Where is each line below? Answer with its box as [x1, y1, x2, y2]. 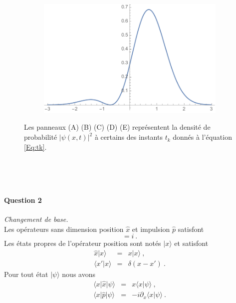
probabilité [24, 132, 57, 142]
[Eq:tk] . [24, 141, 47, 152]
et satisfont [174, 238, 209, 248]
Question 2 [4, 195, 42, 205]
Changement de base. [4, 214, 68, 224]
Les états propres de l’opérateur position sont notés [4, 238, 161, 248]
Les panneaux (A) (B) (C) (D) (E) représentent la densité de [24, 122, 211, 132]
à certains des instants [94, 132, 163, 142]
